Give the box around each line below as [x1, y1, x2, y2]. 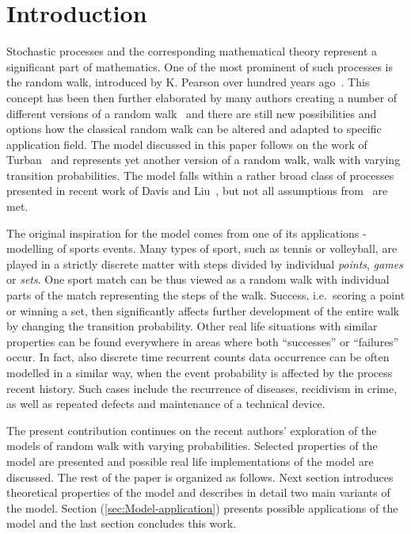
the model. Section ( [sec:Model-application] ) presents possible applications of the [6, 499, 398, 516]
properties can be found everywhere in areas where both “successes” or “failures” [6, 333, 399, 349]
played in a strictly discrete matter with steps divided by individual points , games [6, 255, 403, 272]
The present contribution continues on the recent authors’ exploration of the [6, 421, 377, 438]
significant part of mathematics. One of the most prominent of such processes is [6, 58, 393, 74]
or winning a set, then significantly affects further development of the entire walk [6, 302, 400, 318]
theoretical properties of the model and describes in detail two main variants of [6, 484, 390, 501]
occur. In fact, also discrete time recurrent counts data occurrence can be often [6, 349, 390, 365]
